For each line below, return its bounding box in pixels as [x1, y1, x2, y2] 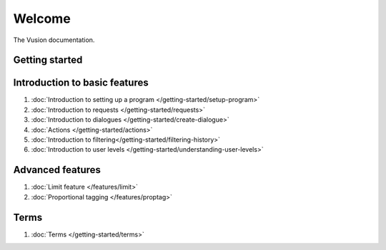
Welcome [13, 11, 71, 26]
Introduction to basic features [13, 77, 149, 89]
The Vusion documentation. [13, 36, 95, 44]
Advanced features [13, 164, 102, 176]
